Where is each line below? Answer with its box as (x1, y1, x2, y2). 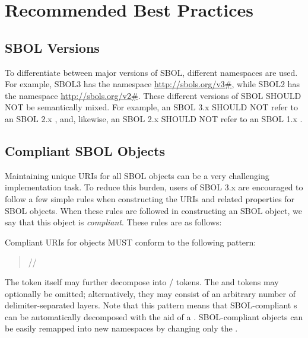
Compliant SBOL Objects (5, 141, 166, 160)
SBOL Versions (5, 38, 100, 56)
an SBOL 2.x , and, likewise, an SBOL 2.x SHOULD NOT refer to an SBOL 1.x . (5, 112, 303, 125)
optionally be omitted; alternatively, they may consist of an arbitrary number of (5, 287, 296, 299)
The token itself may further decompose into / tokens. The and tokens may (5, 275, 279, 288)
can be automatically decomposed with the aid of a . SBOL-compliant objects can (5, 310, 303, 323)
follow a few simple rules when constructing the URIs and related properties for (5, 192, 295, 205)
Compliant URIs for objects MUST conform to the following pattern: (5, 235, 256, 248)
